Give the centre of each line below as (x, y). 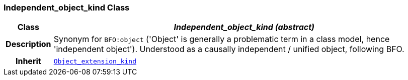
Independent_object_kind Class (67, 7)
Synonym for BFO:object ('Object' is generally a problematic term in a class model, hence (222, 39)
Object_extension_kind (95, 61)
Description (28, 44)
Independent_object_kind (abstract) (244, 27)
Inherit (28, 61)
